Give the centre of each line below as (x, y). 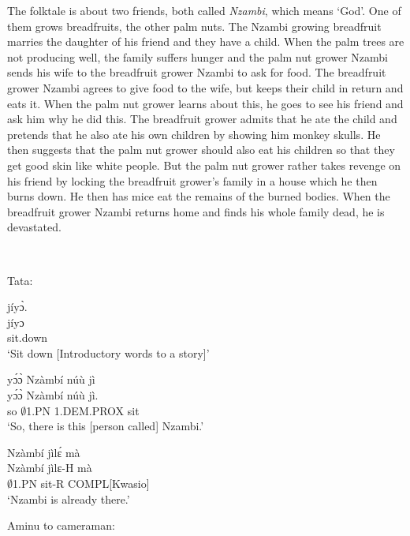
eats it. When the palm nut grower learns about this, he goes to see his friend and (205, 103)
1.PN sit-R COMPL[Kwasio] (81, 484)
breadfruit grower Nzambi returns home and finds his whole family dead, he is (196, 211)
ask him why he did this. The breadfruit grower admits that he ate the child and (202, 119)
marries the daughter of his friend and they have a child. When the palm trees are (206, 41)
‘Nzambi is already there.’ (69, 499)
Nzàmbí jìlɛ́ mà (44, 452)
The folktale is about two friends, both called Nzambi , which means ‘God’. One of (204, 10)
